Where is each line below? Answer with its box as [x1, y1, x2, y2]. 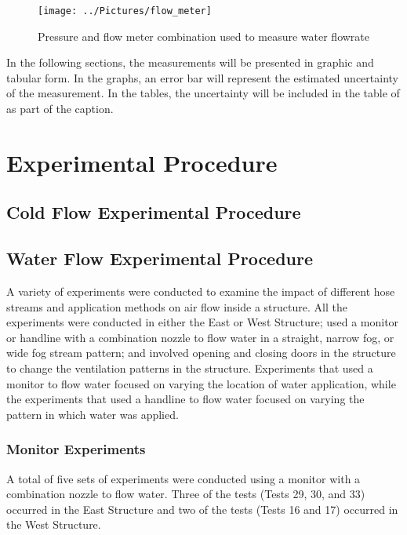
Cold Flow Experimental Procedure [6, 200, 301, 224]
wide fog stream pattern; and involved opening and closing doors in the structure [6, 344, 396, 361]
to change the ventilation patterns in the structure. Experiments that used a [6, 359, 373, 376]
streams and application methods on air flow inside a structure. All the [6, 298, 347, 315]
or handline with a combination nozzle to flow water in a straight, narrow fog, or [6, 329, 394, 345]
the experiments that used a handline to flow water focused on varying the [6, 391, 365, 407]
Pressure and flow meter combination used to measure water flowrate [38, 27, 370, 44]
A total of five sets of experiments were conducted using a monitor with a [6, 470, 361, 486]
